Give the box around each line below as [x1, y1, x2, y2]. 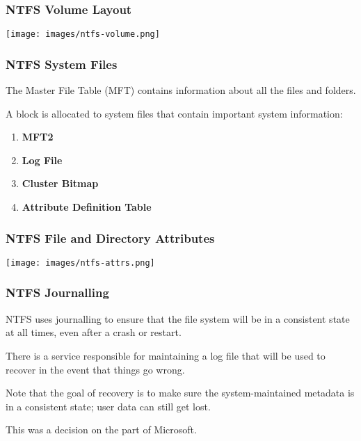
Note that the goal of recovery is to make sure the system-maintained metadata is [6, 385, 355, 400]
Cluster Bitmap [22, 176, 99, 191]
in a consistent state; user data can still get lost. [6, 399, 211, 413]
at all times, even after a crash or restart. [6, 325, 182, 339]
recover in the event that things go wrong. [6, 362, 185, 376]
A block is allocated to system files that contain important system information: [6, 106, 343, 120]
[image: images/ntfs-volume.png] [6, 29, 160, 40]
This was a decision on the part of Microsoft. [6, 422, 197, 437]
